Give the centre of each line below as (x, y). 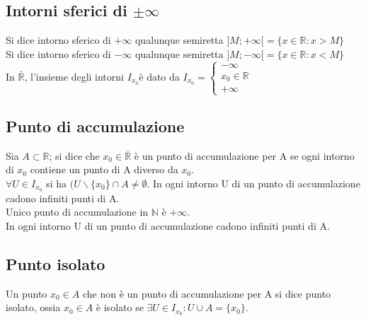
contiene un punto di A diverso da (104, 169)
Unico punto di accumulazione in (77, 212)
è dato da (159, 76)
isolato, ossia (33, 307)
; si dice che (74, 155)
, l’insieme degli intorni (74, 76)
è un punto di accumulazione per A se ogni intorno (244, 155)
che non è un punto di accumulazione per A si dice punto (207, 293)
